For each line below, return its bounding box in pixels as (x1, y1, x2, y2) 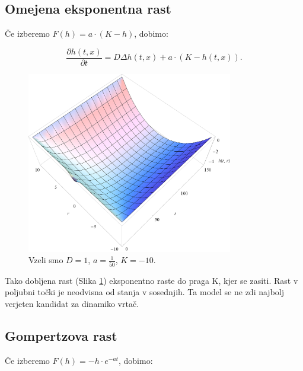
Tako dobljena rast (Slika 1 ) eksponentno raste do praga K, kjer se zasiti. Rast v (5, 274, 298, 286)
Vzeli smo (28, 254, 63, 266)
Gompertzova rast (5, 326, 117, 344)
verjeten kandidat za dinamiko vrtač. (5, 297, 139, 309)
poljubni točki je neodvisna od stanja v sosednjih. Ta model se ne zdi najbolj (5, 286, 285, 298)
